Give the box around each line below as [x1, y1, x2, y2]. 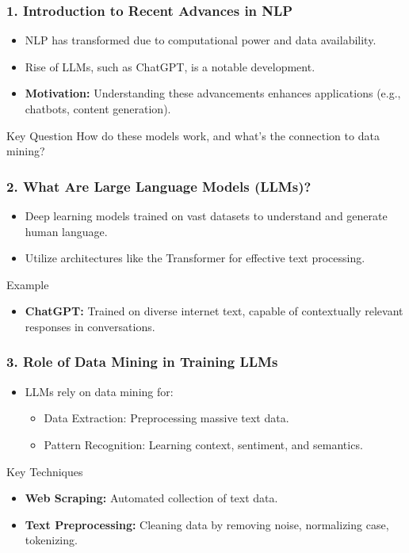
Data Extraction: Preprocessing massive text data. [44, 410, 289, 426]
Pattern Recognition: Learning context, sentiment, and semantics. [44, 436, 363, 452]
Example [6, 276, 49, 292]
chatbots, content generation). [25, 101, 171, 116]
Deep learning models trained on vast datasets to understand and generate [25, 208, 388, 223]
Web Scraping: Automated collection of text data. [25, 490, 278, 506]
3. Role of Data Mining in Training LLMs [6, 352, 278, 372]
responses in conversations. [25, 318, 155, 334]
